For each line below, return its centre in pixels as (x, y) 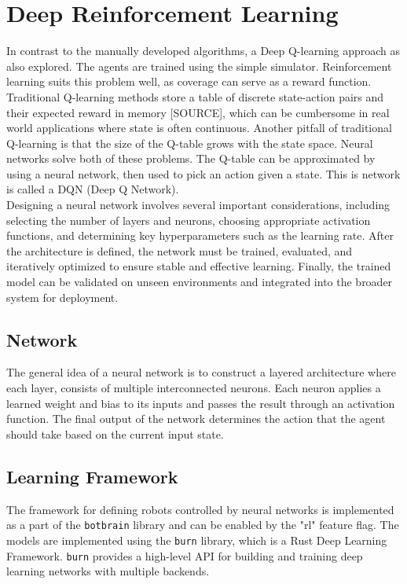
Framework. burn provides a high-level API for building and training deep (185, 555)
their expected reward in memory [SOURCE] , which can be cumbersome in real (198, 112)
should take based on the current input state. (115, 433)
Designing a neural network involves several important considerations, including (198, 205)
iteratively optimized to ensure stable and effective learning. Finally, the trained (199, 266)
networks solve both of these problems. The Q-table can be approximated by (191, 158)
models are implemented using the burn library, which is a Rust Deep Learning (197, 540)
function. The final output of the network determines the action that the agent (196, 419)
